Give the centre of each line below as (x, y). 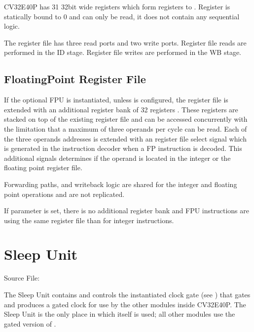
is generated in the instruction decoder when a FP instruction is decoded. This (123, 148)
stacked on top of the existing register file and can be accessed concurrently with (126, 119)
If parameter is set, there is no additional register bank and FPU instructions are (127, 211)
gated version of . (30, 323)
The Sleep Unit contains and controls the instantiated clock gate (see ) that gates (127, 295)
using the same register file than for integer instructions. (89, 220)
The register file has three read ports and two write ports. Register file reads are (125, 42)
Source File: (22, 278)
